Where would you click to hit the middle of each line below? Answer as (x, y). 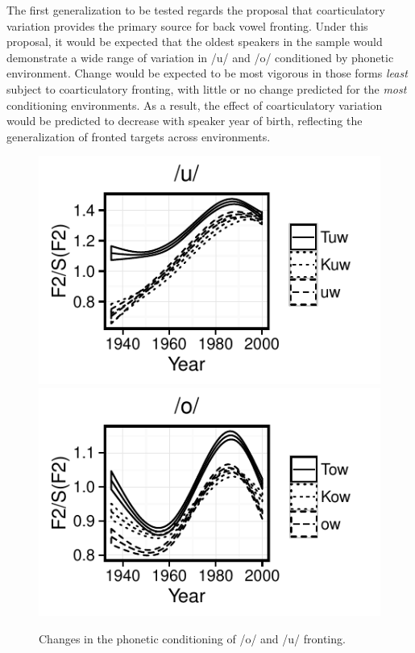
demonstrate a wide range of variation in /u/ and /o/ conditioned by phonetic (200, 57)
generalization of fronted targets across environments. (139, 136)
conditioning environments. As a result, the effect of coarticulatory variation (195, 105)
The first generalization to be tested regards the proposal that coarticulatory (196, 10)
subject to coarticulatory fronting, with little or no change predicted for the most (207, 88)
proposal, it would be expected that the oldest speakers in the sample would (195, 42)
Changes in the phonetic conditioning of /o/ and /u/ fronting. (192, 638)
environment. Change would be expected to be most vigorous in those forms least (207, 73)
